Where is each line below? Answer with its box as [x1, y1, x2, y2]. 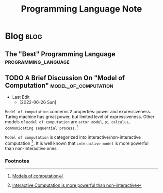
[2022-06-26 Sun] [19, 99, 57, 105]
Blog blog [5, 30, 43, 42]
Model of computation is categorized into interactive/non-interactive [5, 134, 141, 140]
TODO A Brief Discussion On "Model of [5, 74, 125, 82]
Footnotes [5, 157, 30, 164]
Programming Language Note [21, 3, 142, 15]
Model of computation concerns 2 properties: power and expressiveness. [5, 109, 151, 115]
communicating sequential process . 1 [5, 124, 79, 131]
